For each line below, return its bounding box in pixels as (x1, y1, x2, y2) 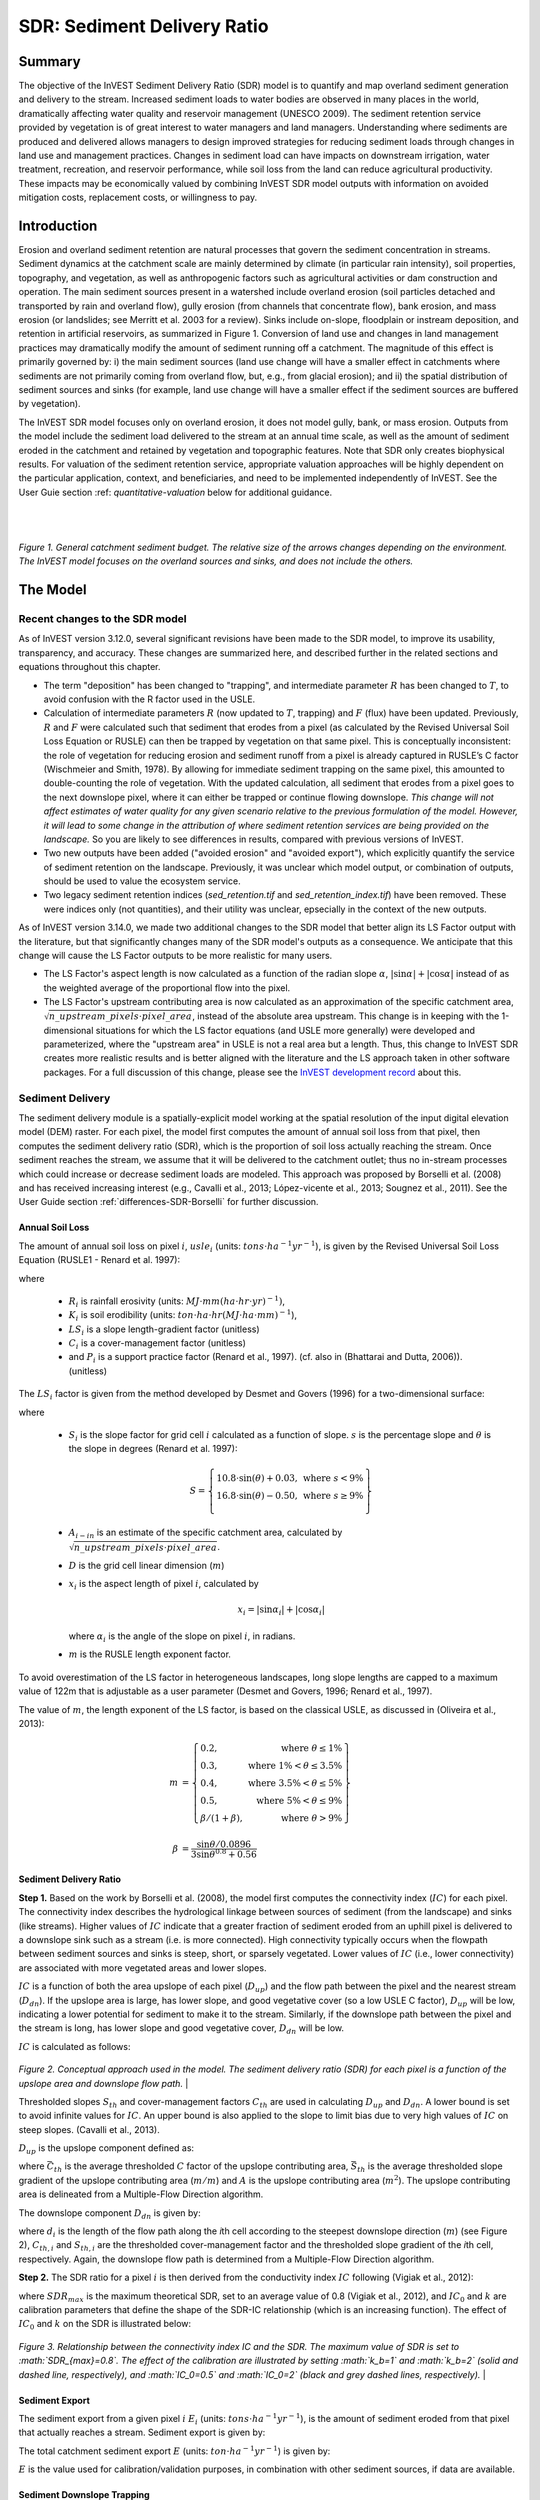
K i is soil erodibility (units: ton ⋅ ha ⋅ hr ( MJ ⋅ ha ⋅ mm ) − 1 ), (68, 1308, 298, 1324)
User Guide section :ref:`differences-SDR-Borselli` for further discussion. (18, 1196, 319, 1208)
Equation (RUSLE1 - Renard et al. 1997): (18, 1254, 180, 1266)
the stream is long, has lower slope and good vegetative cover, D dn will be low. (18, 2022, 345, 2037)
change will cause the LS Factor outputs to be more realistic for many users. (18, 950, 333, 962)
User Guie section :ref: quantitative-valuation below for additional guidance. (18, 486, 333, 498)
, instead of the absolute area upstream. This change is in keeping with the (191, 1010, 500, 1022)
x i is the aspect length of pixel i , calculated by (68, 1578, 259, 1592)
